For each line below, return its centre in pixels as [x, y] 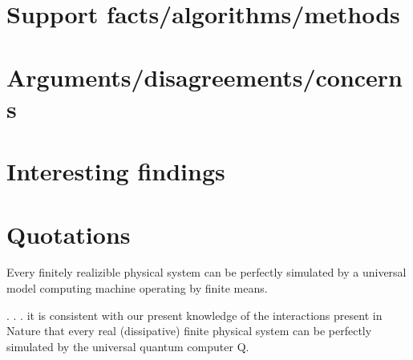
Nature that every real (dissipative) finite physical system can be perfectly [189, 331]
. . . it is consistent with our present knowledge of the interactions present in [194, 315]
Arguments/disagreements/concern [205, 77]
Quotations [69, 234]
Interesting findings [116, 171]
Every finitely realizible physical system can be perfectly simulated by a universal [206, 272]
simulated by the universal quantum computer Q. [128, 346]
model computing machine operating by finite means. [137, 288]
